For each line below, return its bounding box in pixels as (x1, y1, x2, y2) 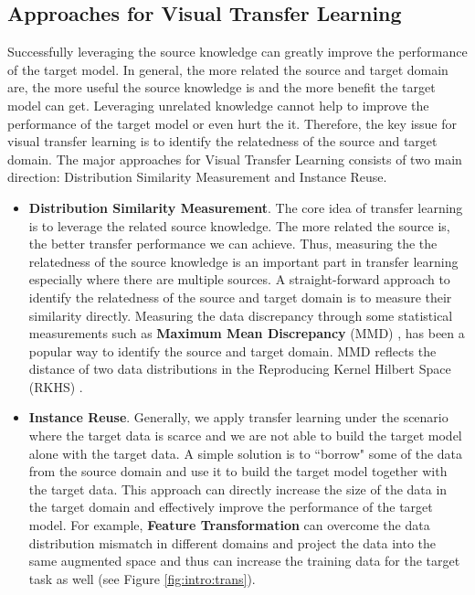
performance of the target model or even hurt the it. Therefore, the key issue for (7, 113, 458, 133)
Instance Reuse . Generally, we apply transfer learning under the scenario (28, 408, 449, 427)
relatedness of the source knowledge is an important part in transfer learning (28, 251, 459, 271)
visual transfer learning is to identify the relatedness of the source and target (7, 132, 438, 151)
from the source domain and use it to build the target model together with (28, 462, 448, 481)
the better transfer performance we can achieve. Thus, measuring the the (28, 234, 438, 253)
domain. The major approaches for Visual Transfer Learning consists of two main (7, 149, 462, 168)
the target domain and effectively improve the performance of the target (28, 497, 433, 516)
